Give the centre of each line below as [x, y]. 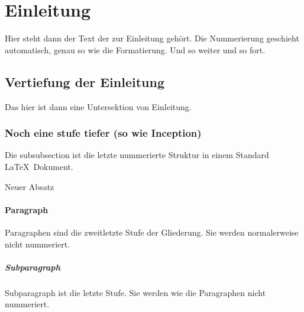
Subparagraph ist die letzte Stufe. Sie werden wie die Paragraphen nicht [135, 292]
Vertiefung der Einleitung [85, 81]
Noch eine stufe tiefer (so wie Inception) [103, 133]
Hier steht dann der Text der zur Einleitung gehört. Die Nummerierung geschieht [152, 38]
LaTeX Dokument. [39, 166]
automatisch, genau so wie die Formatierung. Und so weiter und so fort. [135, 49]
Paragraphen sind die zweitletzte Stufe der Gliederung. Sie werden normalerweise [152, 232]
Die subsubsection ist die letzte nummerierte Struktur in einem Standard [137, 155]
